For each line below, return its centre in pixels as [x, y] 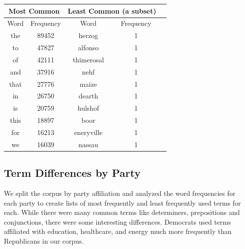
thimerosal [88, 59]
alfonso [88, 48]
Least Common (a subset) [112, 10]
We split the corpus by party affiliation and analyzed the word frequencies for [120, 193]
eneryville [88, 132]
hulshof [88, 108]
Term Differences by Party [72, 173]
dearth [88, 96]
